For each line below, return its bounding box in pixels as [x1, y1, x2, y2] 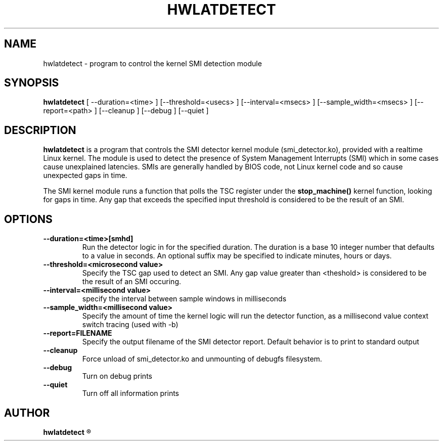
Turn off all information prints [82, 389, 179, 398]
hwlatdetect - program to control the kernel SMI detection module [43, 59, 262, 68]
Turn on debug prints [82, 372, 152, 381]
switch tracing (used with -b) [82, 320, 179, 329]
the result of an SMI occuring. [82, 277, 182, 286]
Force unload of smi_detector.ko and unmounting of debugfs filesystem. [82, 354, 322, 364]
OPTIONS [4, 212, 53, 226]
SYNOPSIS [4, 76, 59, 90]
